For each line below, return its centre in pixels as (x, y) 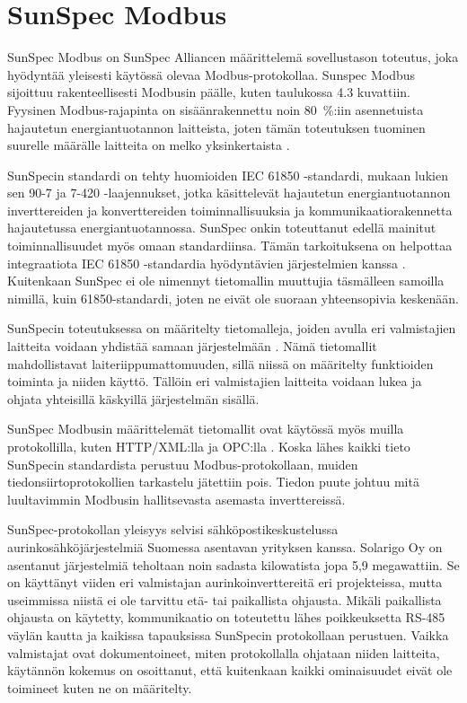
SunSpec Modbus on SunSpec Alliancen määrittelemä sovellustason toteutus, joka (233, 57)
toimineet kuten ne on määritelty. (100, 687)
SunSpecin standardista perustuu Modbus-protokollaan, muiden (183, 464)
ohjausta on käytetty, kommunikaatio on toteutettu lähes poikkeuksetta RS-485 (226, 617)
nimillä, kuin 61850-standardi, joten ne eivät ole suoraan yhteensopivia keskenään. (233, 298)
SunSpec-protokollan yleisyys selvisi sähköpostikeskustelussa (173, 529)
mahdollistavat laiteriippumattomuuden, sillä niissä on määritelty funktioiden (220, 363)
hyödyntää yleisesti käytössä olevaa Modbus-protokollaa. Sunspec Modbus (211, 74)
